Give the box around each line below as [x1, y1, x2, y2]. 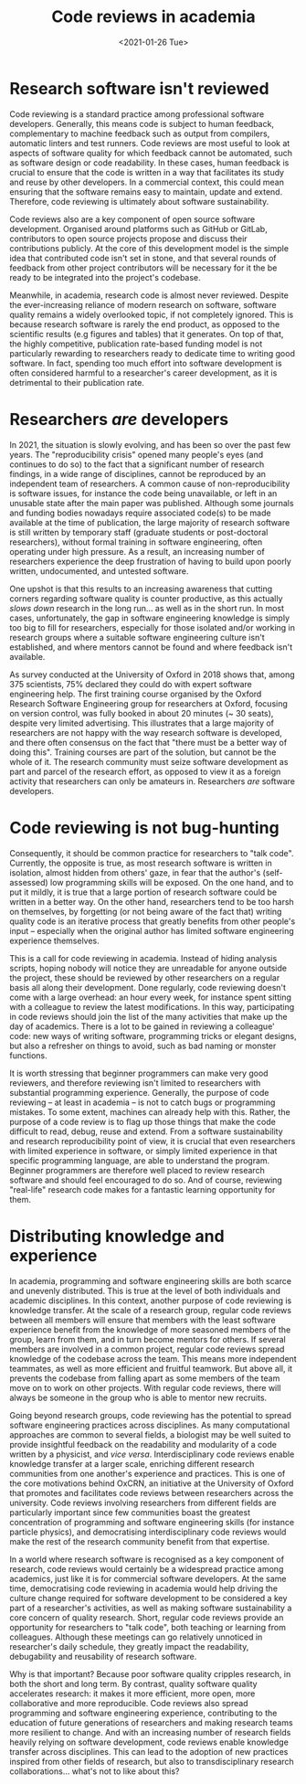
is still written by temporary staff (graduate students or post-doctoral [9, 526, 269, 537]
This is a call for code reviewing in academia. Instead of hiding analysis [9, 952, 278, 963]
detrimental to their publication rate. [9, 377, 144, 388]
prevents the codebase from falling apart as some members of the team [9, 1373, 280, 1384]
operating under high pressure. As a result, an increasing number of [9, 546, 265, 557]
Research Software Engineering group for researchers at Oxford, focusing [9, 697, 288, 709]
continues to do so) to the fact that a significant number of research [9, 459, 265, 470]
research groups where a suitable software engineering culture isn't [9, 632, 265, 642]
